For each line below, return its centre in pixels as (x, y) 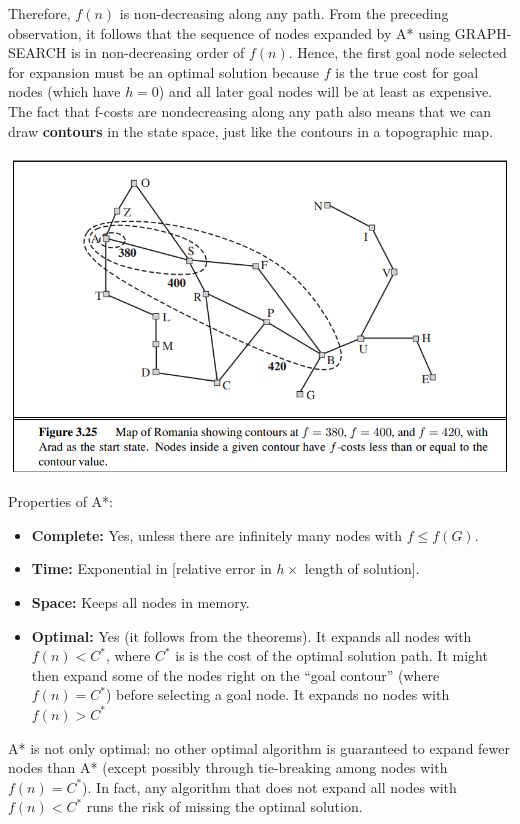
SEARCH (37, 52)
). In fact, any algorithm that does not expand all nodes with (269, 786)
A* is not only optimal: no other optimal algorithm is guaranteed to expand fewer (259, 747)
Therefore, (39, 13)
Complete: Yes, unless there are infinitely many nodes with (217, 534)
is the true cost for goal (407, 71)
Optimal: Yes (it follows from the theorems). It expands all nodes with (251, 635)
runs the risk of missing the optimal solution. (224, 806)
